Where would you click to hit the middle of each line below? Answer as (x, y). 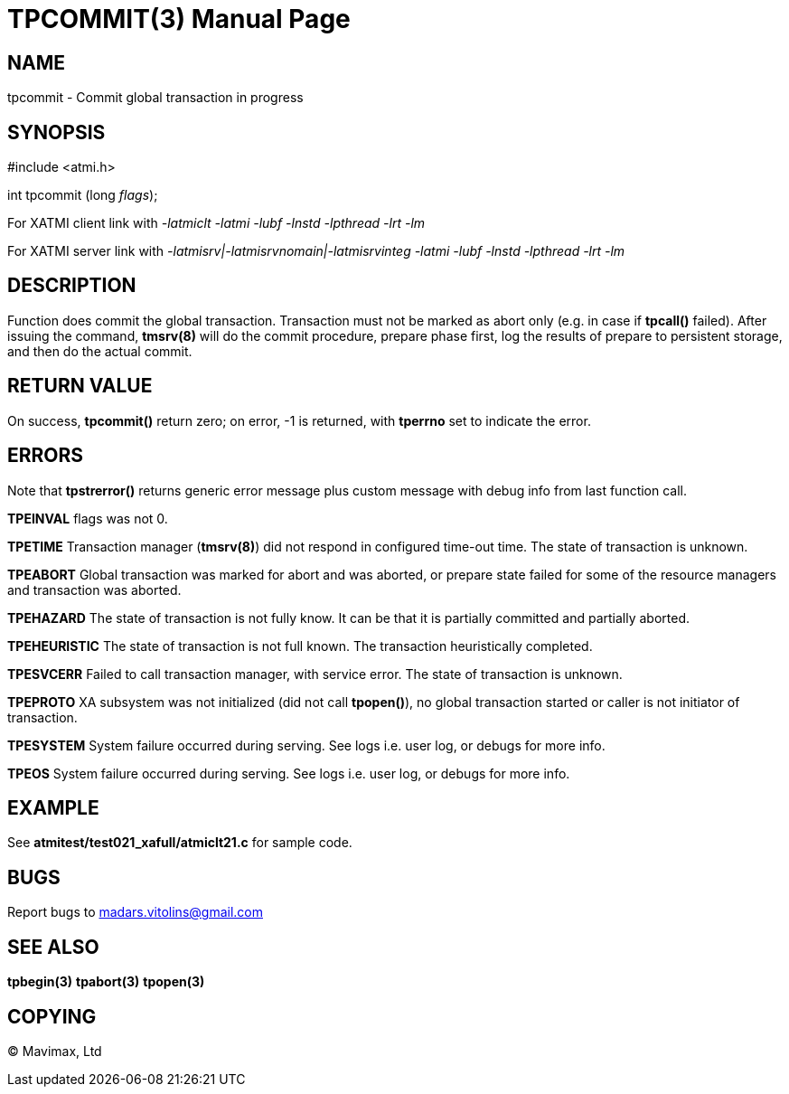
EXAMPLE (53, 807)
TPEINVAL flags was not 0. (88, 518)
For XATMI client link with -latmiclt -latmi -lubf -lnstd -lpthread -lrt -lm (216, 223)
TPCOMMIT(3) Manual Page (179, 19)
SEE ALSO (53, 947)
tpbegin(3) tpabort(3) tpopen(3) (106, 982)
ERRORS (46, 456)
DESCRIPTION (72, 286)
